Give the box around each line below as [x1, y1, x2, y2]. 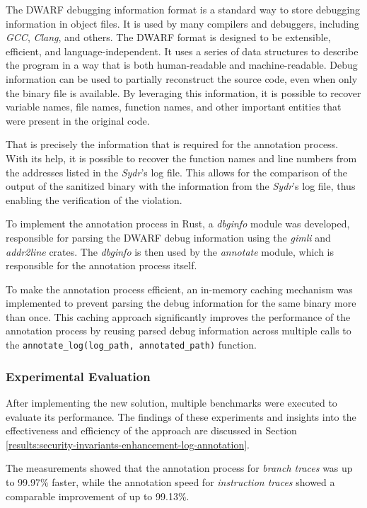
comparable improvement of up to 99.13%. [6, 488, 190, 503]
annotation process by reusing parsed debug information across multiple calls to [6, 323, 351, 338]
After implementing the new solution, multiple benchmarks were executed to [6, 395, 337, 410]
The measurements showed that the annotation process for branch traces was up [6, 461, 353, 475]
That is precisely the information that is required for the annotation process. [6, 137, 339, 152]
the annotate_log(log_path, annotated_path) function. [6, 337, 257, 352]
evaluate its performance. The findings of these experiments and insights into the [6, 409, 356, 424]
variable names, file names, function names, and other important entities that [6, 99, 342, 114]
